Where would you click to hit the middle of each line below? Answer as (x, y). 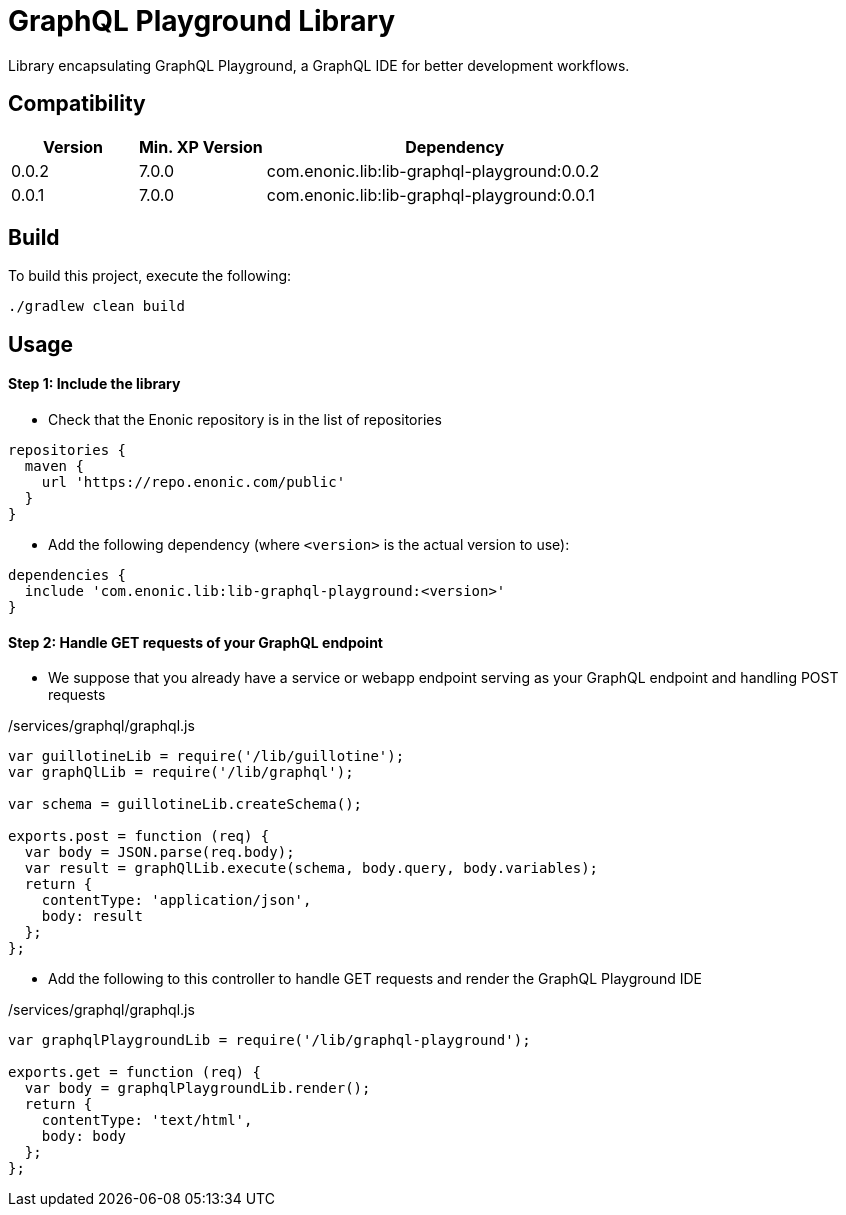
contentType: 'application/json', (176, 900)
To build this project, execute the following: (150, 276)
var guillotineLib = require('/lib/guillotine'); (206, 756)
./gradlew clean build (97, 306)
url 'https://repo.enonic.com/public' (193, 482)
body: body (84, 1136)
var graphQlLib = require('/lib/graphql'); (181, 772)
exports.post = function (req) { (139, 836)
